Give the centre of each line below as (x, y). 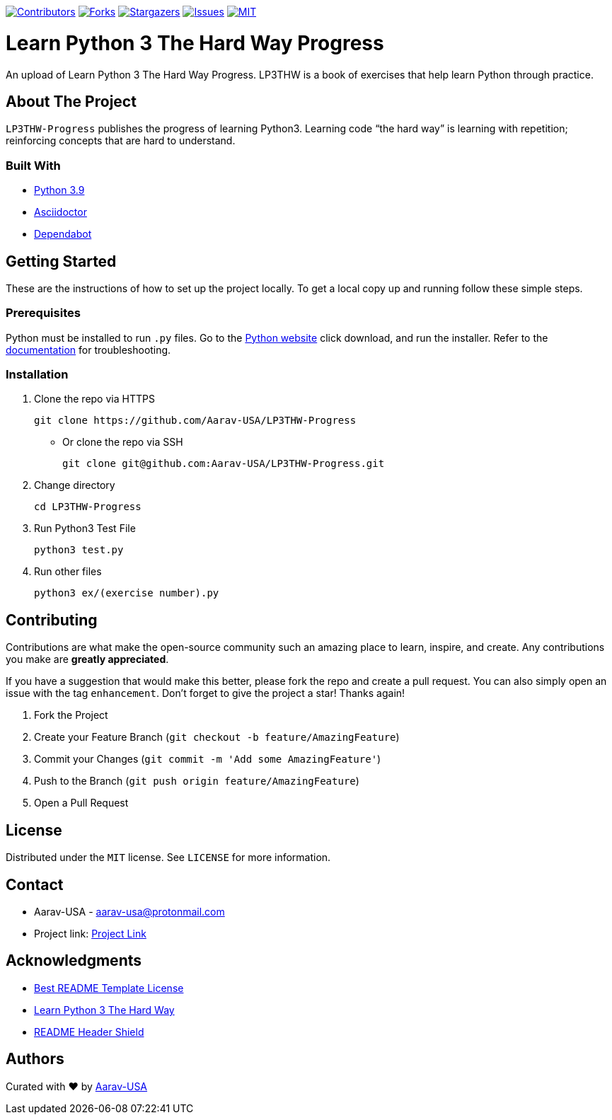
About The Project (71, 101)
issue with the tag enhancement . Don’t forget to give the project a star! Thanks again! (206, 693)
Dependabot (63, 234)
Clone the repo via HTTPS (94, 399)
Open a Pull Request (81, 803)
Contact (35, 884)
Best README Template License (109, 988)
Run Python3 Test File (85, 529)
